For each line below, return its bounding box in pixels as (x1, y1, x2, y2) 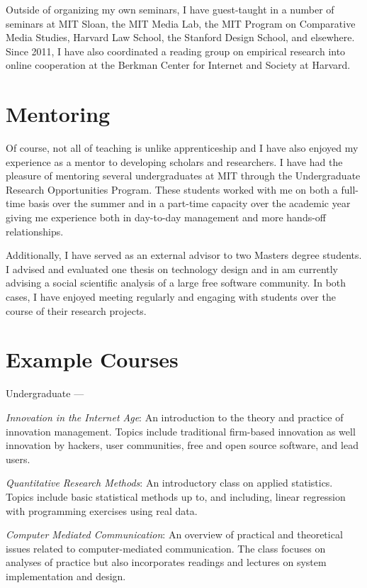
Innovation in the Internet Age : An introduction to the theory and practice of (6, 409, 344, 424)
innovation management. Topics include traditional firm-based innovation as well (6, 423, 356, 438)
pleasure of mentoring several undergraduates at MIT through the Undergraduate (6, 168, 361, 183)
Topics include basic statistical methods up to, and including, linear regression (6, 489, 346, 504)
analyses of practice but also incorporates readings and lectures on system (6, 555, 327, 570)
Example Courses (6, 345, 179, 374)
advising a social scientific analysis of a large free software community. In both (6, 275, 346, 290)
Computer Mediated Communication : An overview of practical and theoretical (6, 527, 343, 542)
